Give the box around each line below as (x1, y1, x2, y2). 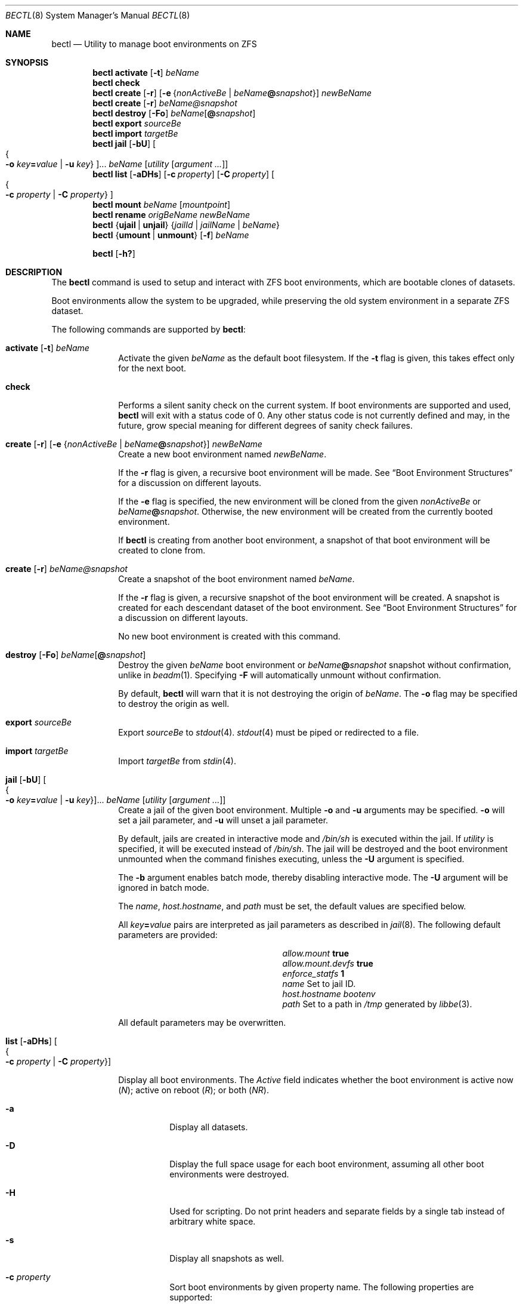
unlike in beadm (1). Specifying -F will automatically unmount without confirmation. (118, 670, 441, 680)
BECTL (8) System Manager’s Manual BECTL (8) (5, 10, 190, 20)
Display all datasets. (169, 1122, 248, 1132)
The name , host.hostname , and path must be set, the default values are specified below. (118, 901, 466, 911)
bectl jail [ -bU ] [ (92, 139, 156, 149)
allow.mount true (282, 948, 349, 958)
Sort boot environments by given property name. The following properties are (169, 1282, 474, 1292)
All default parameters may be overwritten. (118, 1017, 286, 1028)
